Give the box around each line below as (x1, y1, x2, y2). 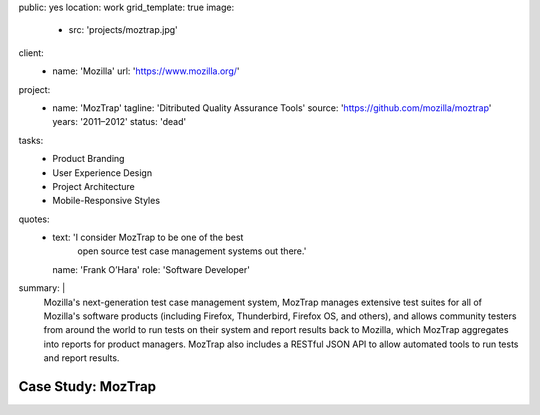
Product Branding (52, 153, 125, 165)
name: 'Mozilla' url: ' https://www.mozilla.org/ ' (52, 65, 240, 77)
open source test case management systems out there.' (77, 245, 307, 257)
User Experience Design (52, 166, 153, 179)
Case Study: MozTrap (18, 378, 157, 395)
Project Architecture (52, 180, 135, 192)
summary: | (18, 282, 66, 294)
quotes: (18, 213, 50, 225)
